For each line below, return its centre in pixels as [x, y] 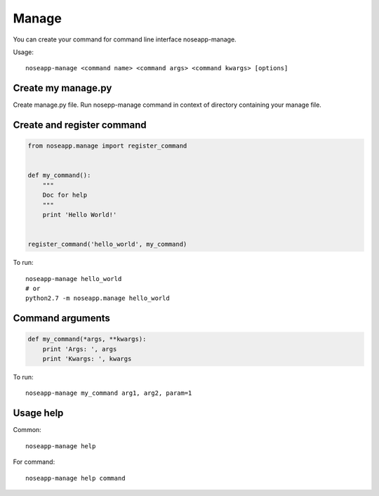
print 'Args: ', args [80, 349]
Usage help [38, 413]
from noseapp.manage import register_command [107, 146]
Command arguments [61, 319]
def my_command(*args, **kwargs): [87, 339]
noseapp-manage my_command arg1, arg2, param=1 [109, 393]
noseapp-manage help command [75, 478]
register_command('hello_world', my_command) [107, 244]
